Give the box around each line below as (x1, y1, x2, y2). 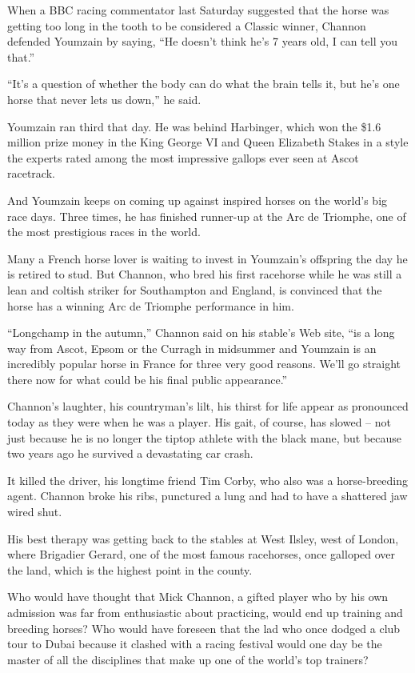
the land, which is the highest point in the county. (7, 561, 253, 578)
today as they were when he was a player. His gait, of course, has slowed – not (7, 414, 392, 431)
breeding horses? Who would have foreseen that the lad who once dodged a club (7, 619, 401, 636)
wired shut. (7, 503, 62, 520)
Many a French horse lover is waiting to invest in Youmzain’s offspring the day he (7, 250, 408, 266)
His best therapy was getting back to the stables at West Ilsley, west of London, (7, 530, 399, 547)
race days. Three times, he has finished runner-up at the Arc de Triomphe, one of (7, 207, 406, 224)
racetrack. (7, 165, 55, 182)
